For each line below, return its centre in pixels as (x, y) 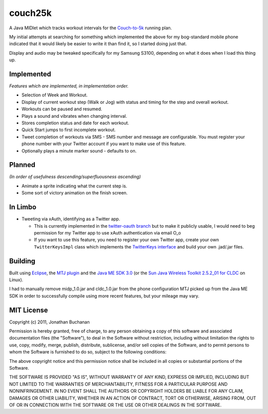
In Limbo (23, 207)
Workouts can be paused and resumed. (62, 109)
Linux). (16, 280)
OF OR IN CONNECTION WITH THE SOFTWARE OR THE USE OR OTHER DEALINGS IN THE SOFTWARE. (115, 405)
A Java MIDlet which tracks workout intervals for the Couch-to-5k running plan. (91, 28)
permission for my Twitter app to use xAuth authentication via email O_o (107, 233)
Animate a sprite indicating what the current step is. (74, 186)
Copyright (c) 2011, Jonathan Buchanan (49, 322)
